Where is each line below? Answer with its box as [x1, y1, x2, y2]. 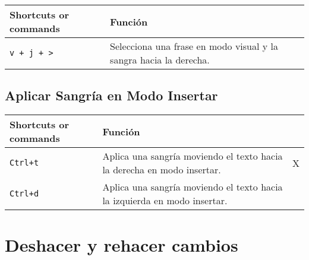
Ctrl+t [10, 158, 39, 168]
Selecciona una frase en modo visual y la [110, 39, 278, 53]
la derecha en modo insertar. [102, 163, 221, 177]
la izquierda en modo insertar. [102, 194, 228, 208]
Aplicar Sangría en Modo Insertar [5, 86, 218, 104]
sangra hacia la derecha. [110, 53, 210, 66]
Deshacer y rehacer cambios [5, 233, 238, 257]
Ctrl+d [10, 189, 39, 199]
